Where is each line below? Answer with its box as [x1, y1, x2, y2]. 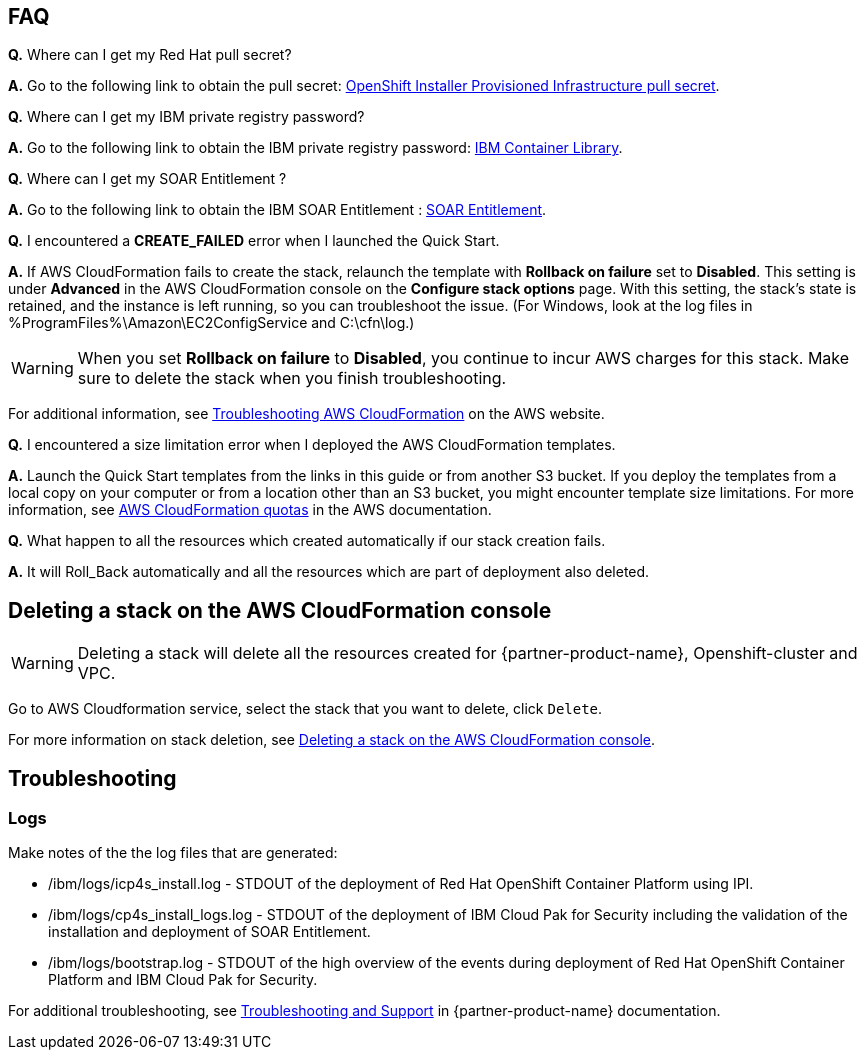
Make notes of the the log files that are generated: [8, 844, 338, 862]
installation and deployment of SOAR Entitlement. [48, 923, 371, 941]
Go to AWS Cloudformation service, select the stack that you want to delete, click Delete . [8, 700, 603, 718]
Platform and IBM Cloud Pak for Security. [48, 971, 318, 989]
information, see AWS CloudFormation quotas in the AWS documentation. [8, 501, 492, 519]
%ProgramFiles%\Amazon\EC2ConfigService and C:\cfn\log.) [8, 314, 415, 332]
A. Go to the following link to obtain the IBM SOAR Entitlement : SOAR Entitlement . [8, 201, 547, 219]
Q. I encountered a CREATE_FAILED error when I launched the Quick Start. [8, 232, 500, 250]
